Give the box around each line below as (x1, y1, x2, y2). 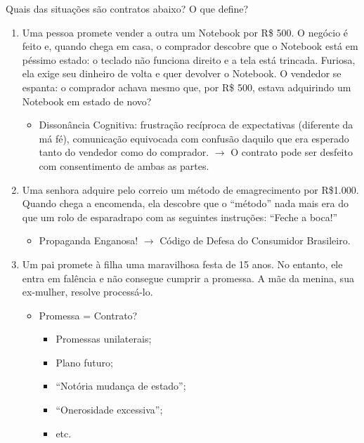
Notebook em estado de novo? (22, 93, 152, 108)
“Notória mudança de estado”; (56, 378, 186, 393)
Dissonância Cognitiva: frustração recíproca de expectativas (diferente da (39, 117, 353, 132)
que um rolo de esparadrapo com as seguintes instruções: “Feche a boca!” (22, 209, 338, 224)
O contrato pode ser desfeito (230, 145, 353, 159)
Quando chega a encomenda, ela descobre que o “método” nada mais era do (22, 196, 349, 211)
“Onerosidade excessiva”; (56, 402, 163, 417)
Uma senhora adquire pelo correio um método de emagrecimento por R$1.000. (22, 182, 359, 197)
